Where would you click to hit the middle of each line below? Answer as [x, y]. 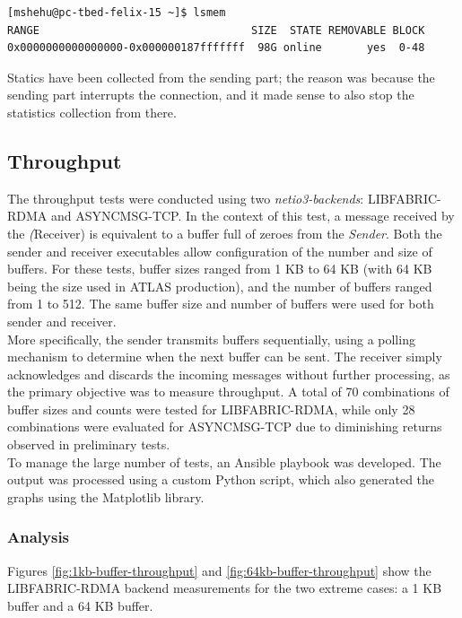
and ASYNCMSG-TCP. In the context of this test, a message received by [253, 216]
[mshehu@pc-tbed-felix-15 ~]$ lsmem [117, 13]
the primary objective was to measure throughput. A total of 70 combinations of [228, 392]
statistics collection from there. [92, 112]
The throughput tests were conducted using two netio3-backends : [186, 198]
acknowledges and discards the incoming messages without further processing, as [229, 374]
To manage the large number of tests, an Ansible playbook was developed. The [224, 461]
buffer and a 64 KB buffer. [80, 605]
